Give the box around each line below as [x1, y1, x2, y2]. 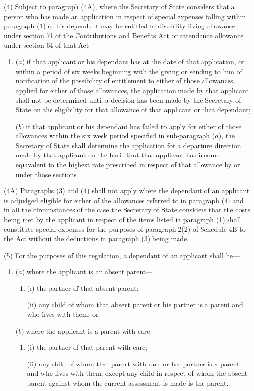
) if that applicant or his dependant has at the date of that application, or [22, 56, 245, 66]
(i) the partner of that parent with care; [27, 342, 147, 352]
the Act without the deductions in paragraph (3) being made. [4, 234, 189, 244]
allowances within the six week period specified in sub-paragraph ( [15, 130, 215, 141]
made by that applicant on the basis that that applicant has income [15, 150, 220, 160]
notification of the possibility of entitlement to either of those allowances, [15, 76, 235, 86]
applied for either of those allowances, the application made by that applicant [15, 85, 249, 95]
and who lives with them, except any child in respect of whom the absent [27, 368, 248, 378]
